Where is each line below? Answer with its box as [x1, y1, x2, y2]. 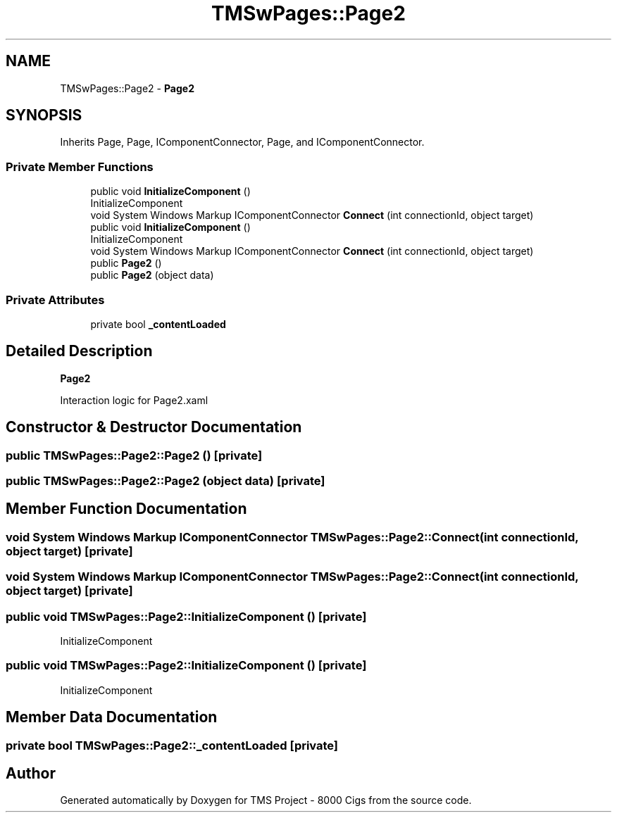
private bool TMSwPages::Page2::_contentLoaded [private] [6, 738, 339, 753]
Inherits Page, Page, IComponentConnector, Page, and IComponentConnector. [60, 136, 425, 149]
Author [6, 764, 56, 782]
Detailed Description [6, 342, 153, 360]
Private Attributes [6, 292, 105, 307]
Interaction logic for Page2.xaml [60, 394, 208, 406]
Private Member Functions [6, 159, 154, 174]
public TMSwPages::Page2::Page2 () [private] [6, 448, 263, 463]
